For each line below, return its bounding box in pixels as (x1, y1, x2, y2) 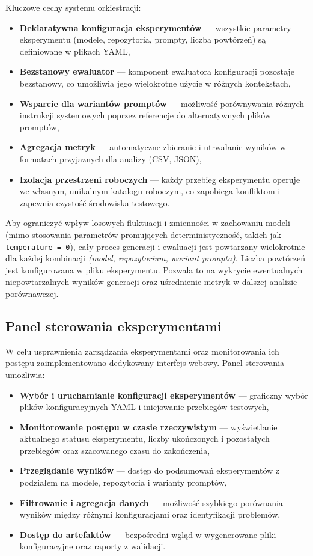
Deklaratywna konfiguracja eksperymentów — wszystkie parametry (19, 21, 291, 34)
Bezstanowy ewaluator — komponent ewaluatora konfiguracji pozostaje (19, 65, 294, 78)
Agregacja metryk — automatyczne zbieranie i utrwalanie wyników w (19, 141, 286, 153)
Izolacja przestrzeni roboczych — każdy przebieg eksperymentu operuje (19, 173, 300, 185)
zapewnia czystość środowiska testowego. (19, 196, 170, 209)
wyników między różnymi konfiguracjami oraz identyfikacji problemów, (19, 508, 281, 521)
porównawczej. (5, 287, 59, 299)
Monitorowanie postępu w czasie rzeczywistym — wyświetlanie (19, 420, 278, 433)
